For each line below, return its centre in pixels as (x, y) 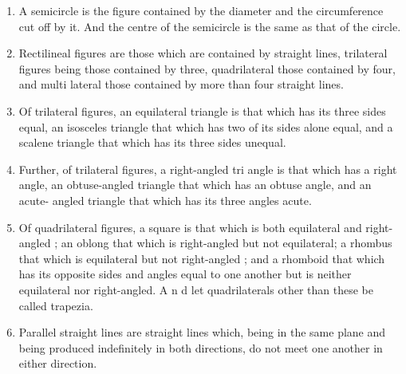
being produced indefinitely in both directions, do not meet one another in (201, 347)
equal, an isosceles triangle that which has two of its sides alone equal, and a (206, 126)
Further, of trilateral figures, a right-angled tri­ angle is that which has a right (208, 169)
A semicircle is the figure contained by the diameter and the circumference (201, 10)
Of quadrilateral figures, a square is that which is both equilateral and (190, 227)
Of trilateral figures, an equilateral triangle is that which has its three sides (202, 110)
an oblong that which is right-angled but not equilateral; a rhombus (227, 243)
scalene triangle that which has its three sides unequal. (152, 142)
